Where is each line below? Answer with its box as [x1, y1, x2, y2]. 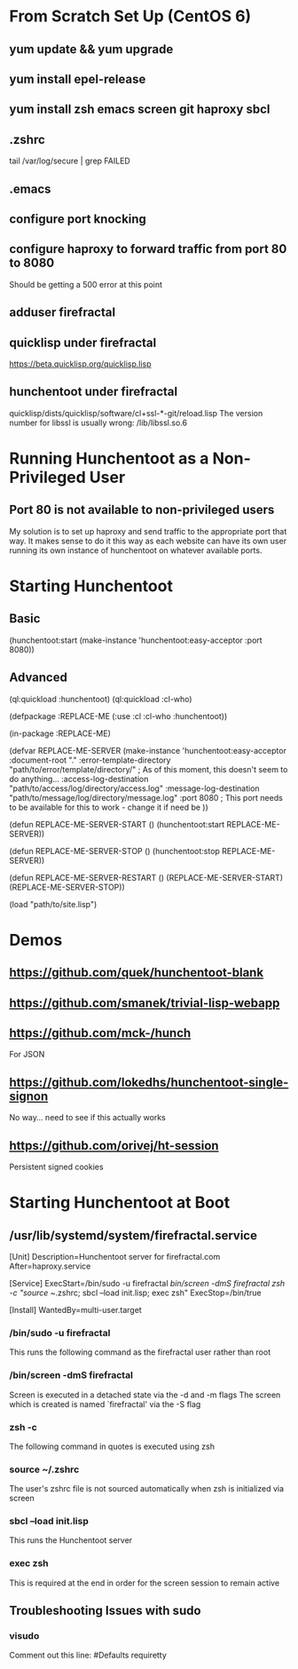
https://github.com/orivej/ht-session [9, 1138, 219, 1153]
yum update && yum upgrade [9, 42, 174, 57]
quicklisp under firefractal [9, 335, 157, 350]
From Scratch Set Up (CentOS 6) [9, 6, 252, 27]
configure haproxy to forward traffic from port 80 [9, 241, 287, 257]
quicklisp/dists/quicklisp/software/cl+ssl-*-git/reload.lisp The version [9, 407, 263, 418]
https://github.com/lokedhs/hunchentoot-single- [9, 1074, 289, 1089]
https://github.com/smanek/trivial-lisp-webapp [9, 995, 280, 1010]
